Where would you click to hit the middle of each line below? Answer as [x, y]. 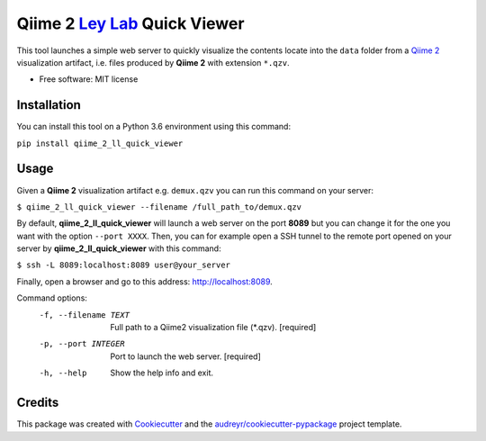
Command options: [52, 298]
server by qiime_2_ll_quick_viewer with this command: [119, 248]
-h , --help [63, 373]
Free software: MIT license [89, 79]
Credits [38, 403]
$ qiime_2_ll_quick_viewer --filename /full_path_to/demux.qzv [159, 207]
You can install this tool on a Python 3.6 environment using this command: [154, 127]
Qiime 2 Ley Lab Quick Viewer [130, 23]
